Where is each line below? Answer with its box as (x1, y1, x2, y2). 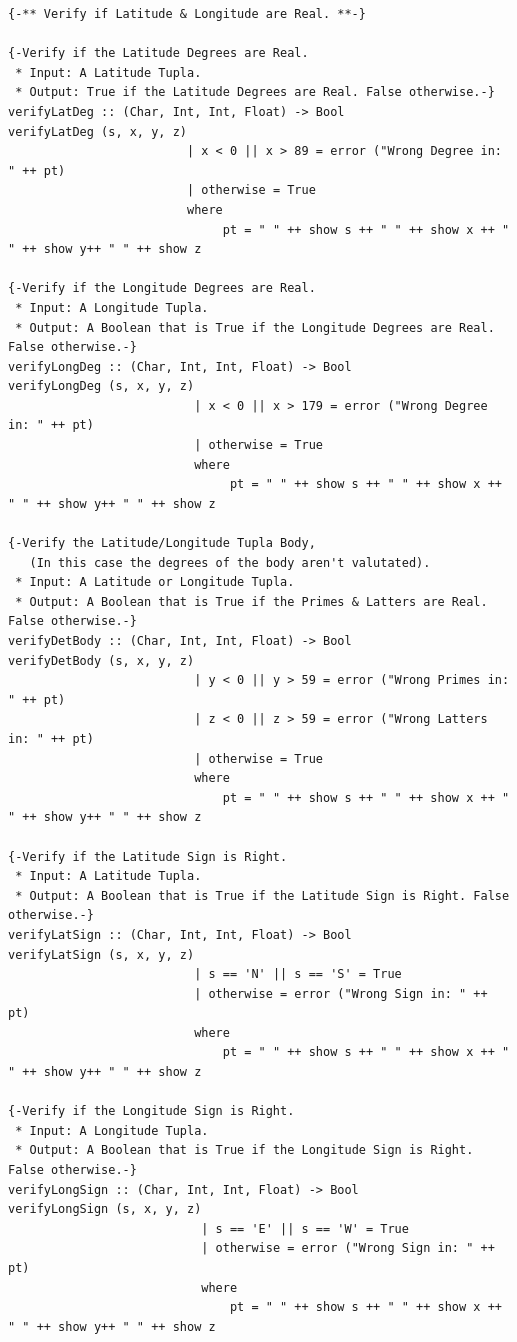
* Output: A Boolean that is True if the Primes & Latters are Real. (15, 594, 488, 609)
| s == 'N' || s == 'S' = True (194, 967, 402, 982)
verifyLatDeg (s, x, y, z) (8, 124, 187, 139)
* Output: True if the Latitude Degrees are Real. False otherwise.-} (15, 85, 495, 100)
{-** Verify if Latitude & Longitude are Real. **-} (8, 7, 366, 21)
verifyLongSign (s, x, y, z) (8, 1202, 202, 1217)
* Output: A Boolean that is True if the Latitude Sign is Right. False (15, 888, 510, 903)
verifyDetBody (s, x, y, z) (8, 653, 195, 668)
